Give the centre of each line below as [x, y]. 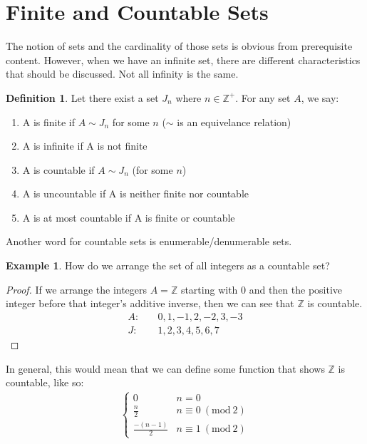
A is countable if [58, 169]
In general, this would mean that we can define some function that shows [165, 368]
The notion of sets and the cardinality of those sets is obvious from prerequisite [179, 46]
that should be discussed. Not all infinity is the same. [122, 74]
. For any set [263, 97]
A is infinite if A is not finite [85, 146]
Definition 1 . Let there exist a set [82, 97]
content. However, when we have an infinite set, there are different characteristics [183, 60]
